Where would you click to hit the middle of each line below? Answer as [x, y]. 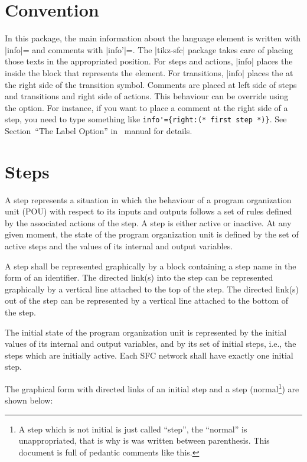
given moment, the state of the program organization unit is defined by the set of [152, 234]
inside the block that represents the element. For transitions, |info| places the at [149, 72]
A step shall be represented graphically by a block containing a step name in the [151, 266]
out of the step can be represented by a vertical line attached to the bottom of [147, 300]
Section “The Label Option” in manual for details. [99, 130]
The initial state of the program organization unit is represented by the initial [146, 332]
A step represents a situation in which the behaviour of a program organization [148, 199]
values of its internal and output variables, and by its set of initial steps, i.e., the [151, 344]
